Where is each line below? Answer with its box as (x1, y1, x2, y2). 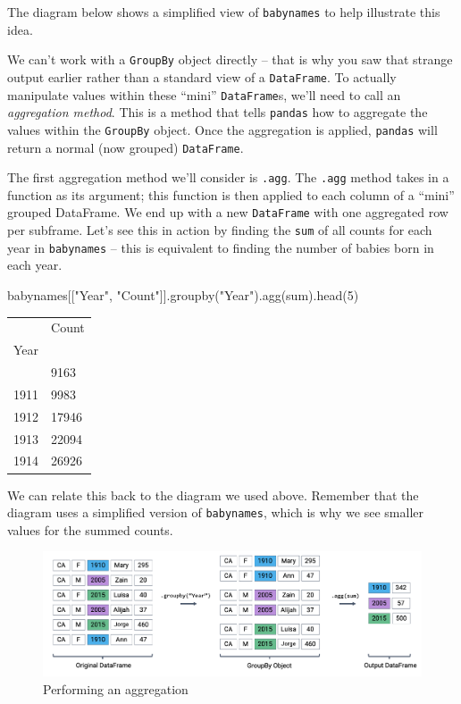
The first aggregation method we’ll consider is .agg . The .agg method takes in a (7, 168, 449, 187)
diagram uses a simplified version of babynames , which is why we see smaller (7, 503, 423, 522)
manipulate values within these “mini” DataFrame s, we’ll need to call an (7, 85, 401, 104)
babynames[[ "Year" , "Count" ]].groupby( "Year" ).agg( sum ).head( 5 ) (7, 286, 359, 304)
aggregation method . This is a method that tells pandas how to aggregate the (7, 103, 428, 122)
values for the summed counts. (7, 520, 173, 539)
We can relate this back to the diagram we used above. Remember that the (7, 485, 419, 504)
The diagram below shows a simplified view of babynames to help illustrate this (7, 3, 440, 21)
